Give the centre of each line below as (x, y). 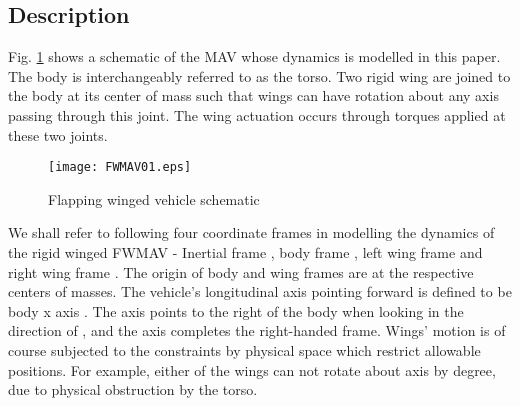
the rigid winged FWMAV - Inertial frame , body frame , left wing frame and (245, 252)
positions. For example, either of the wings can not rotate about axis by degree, (252, 369)
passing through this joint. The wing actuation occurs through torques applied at (257, 114)
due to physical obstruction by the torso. (133, 389)
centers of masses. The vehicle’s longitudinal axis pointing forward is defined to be (260, 291)
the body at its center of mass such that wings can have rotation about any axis (253, 95)
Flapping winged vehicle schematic (154, 198)
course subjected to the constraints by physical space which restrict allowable (244, 349)
